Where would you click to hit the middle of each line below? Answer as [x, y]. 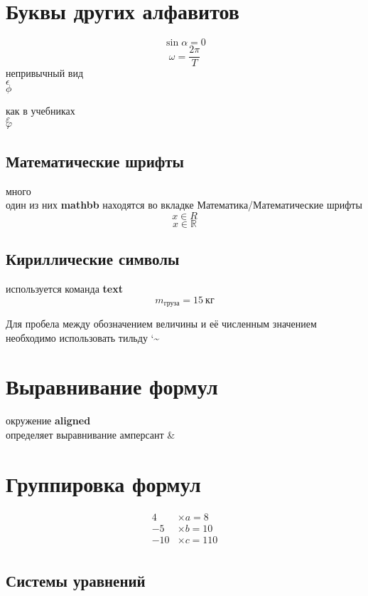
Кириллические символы [93, 259]
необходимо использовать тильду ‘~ [83, 337]
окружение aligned [48, 420]
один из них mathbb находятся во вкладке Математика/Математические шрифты [184, 205]
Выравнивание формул [112, 386]
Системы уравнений [76, 581]
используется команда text [64, 288]
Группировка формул [103, 483]
